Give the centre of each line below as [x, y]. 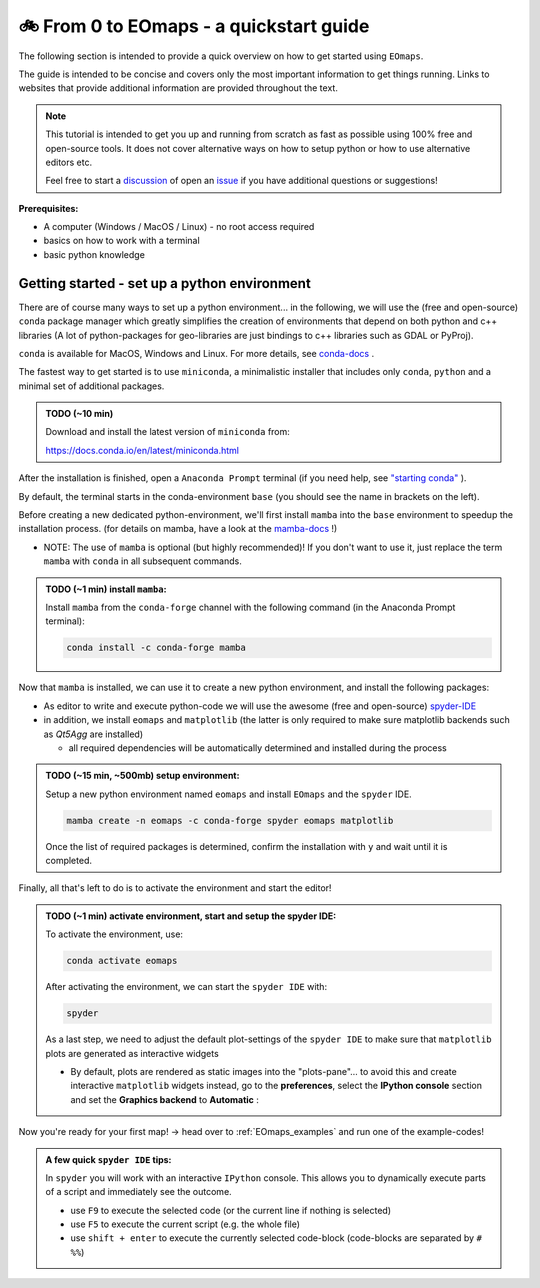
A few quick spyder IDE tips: [108, 1159]
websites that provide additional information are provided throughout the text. [178, 88]
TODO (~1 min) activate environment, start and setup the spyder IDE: [191, 916]
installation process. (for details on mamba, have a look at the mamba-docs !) [178, 529]
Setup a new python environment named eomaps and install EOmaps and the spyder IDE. [228, 794]
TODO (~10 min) [79, 414]
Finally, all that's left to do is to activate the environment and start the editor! [175, 888]
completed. [68, 861]
